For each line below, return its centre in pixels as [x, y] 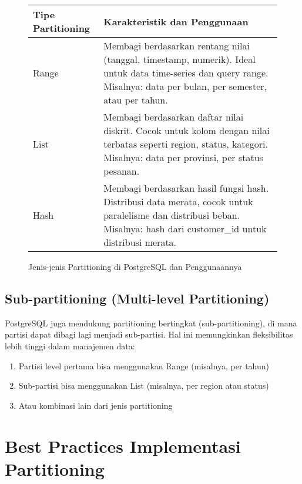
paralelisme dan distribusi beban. [172, 215]
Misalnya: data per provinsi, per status [183, 157]
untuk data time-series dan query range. [186, 73]
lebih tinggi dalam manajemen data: [70, 346]
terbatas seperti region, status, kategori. [186, 144]
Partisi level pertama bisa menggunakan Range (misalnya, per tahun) [144, 365]
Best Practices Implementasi [123, 445]
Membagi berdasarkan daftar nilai [174, 117]
